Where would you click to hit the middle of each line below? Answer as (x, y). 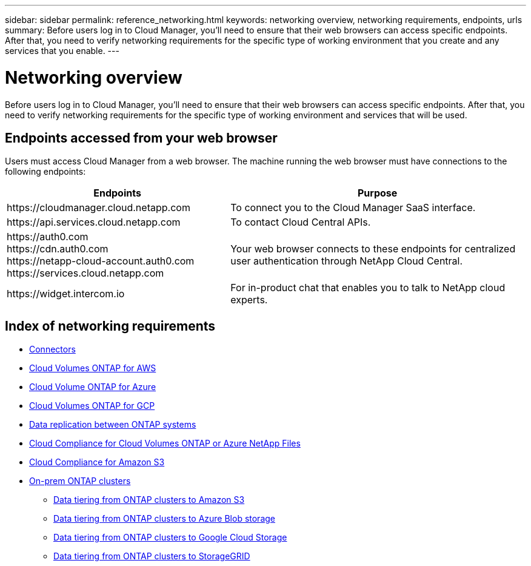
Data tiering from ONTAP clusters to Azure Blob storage (164, 519)
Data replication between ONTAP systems (113, 425)
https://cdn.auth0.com (58, 249)
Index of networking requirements (110, 326)
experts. (249, 300)
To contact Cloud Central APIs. (301, 222)
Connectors (52, 349)
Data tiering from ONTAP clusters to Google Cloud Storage (170, 537)
